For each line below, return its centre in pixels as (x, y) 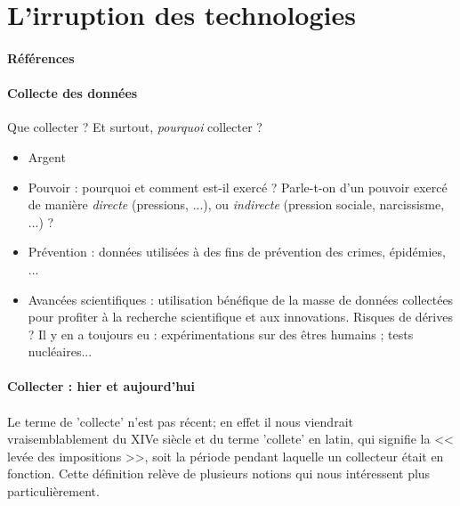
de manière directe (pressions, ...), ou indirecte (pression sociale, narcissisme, (236, 204)
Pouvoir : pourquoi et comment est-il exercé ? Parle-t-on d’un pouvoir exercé (238, 187)
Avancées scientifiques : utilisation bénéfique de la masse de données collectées (241, 299)
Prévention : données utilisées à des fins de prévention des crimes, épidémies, (237, 252)
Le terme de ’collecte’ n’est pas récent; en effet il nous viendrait (180, 421)
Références (41, 57)
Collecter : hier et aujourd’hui (101, 386)
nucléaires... (60, 351)
